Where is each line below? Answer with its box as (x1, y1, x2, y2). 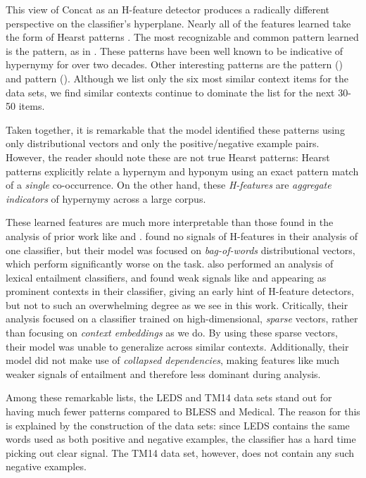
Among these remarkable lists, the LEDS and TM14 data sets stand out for (6, 390, 332, 405)
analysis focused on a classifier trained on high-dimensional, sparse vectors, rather (6, 311, 358, 326)
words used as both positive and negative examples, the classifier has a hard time (6, 432, 356, 446)
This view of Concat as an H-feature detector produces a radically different (6, 2, 330, 16)
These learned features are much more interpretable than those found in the (6, 215, 334, 229)
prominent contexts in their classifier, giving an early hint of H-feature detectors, (6, 284, 354, 298)
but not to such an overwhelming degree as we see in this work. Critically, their (6, 297, 348, 312)
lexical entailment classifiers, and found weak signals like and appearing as (6, 270, 327, 284)
